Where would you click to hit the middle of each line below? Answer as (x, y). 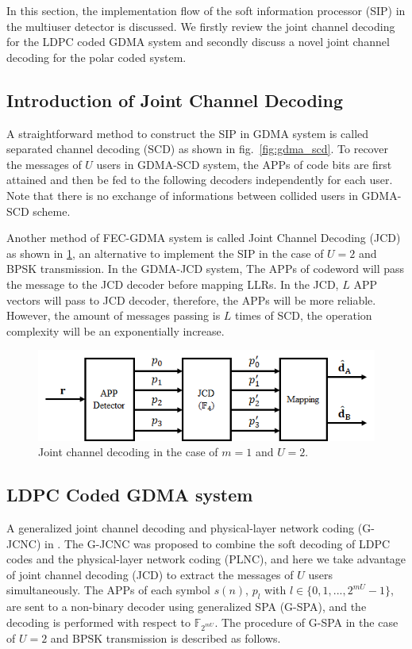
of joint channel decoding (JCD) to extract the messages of (150, 574)
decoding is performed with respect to (99, 622)
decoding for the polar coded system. (96, 57)
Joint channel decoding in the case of (128, 452)
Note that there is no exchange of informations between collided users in (182, 195)
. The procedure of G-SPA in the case (306, 622)
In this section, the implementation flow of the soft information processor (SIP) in (206, 10)
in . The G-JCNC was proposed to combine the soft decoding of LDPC (218, 543)
